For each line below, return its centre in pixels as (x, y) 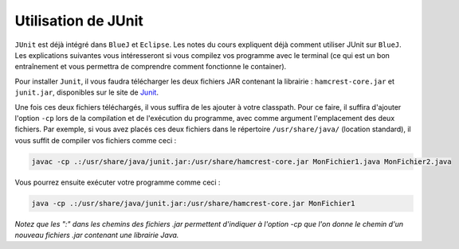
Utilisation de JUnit (79, 21)
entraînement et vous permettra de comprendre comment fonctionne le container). (151, 67)
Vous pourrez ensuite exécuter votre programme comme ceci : (118, 182)
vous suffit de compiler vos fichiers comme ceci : (96, 140)
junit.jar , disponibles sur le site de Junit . (87, 92)
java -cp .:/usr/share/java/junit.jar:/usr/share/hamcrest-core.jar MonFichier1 (193, 203)
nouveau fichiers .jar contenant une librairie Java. (97, 235)
